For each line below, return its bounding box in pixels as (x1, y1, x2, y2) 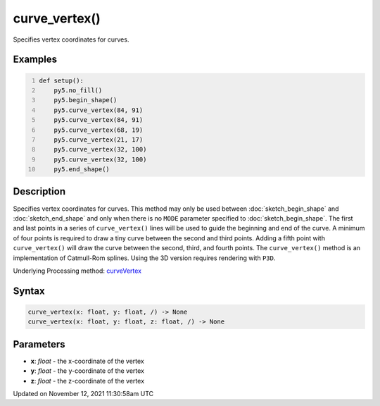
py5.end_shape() (53, 166, 110, 173)
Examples (13, 54, 58, 66)
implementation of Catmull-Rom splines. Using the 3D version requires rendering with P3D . (13, 254, 276, 262)
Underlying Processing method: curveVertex (13, 266, 142, 275)
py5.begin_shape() (53, 96, 118, 104)
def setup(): (39, 76, 84, 85)
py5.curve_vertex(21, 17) (53, 135, 144, 144)
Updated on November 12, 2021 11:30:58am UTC (13, 389, 154, 398)
